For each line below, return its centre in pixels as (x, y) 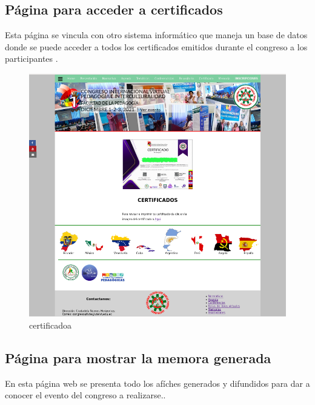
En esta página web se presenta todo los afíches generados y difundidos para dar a (157, 383)
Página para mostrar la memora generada (138, 357)
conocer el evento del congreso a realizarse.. (85, 395)
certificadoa (51, 325)
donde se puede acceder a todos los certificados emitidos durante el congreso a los (156, 46)
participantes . (31, 59)
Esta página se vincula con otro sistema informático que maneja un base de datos (156, 35)
